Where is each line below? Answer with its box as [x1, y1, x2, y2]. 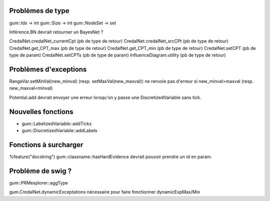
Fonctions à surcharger [9, 140, 83, 149]
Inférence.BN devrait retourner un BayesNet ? [9, 29, 103, 35]
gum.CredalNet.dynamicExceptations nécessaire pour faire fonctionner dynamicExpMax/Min [9, 189, 200, 195]
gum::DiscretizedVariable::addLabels [21, 128, 97, 134]
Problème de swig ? [9, 167, 72, 175]
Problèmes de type [9, 6, 69, 15]
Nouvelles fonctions [9, 107, 73, 116]
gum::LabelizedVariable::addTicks [21, 120, 92, 127]
